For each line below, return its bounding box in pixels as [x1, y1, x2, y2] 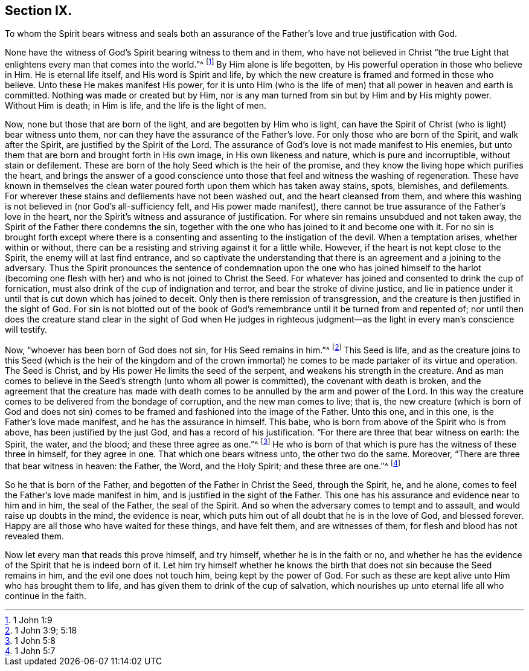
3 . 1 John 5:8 [5, 635, 56, 646]
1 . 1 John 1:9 [5, 615, 53, 626]
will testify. [5, 324, 47, 335]
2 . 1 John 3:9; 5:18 [5, 625, 77, 636]
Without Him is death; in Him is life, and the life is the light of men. [5, 100, 267, 111]
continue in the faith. [5, 591, 86, 602]
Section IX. [5, 3, 72, 18]
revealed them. [5, 531, 65, 542]
